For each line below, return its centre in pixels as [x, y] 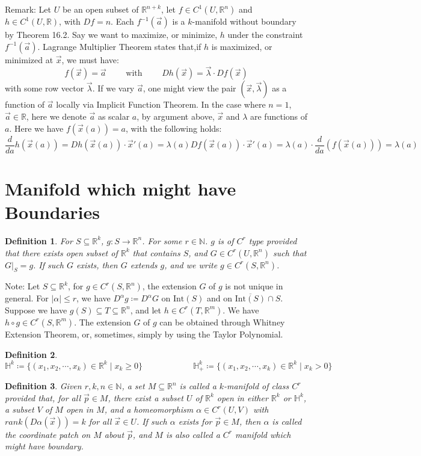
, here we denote [56, 116]
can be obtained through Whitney [222, 322]
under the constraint [265, 34]
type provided [273, 240]
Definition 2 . [31, 354]
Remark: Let [28, 9]
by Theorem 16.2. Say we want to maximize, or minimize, [111, 34]
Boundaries [53, 212]
